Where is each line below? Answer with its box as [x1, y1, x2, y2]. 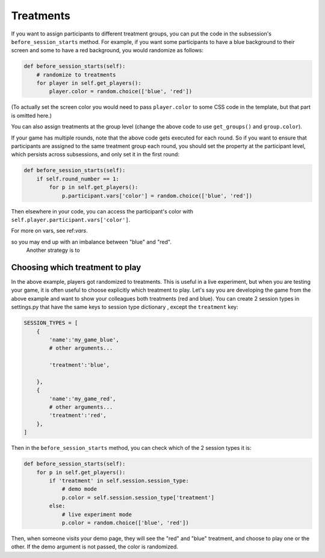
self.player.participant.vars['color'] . [11, 216, 131, 223]
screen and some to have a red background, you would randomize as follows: [11, 47, 204, 54]
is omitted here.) [11, 112, 52, 119]
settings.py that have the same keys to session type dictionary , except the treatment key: [11, 304, 238, 311]
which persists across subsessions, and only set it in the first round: [11, 151, 180, 158]
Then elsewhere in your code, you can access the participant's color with [11, 207, 194, 215]
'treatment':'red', [49, 412, 107, 419]
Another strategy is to [26, 247, 81, 254]
